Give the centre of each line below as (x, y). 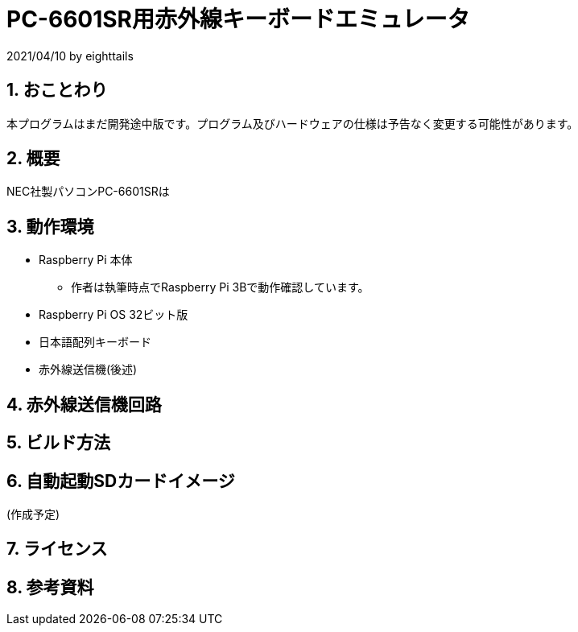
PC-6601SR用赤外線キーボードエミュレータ (238, 19)
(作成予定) (33, 514)
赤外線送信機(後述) (88, 370)
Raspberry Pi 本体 (86, 260)
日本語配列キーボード (95, 342)
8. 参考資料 (50, 587)
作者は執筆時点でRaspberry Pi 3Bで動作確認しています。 (220, 287)
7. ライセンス (57, 549)
